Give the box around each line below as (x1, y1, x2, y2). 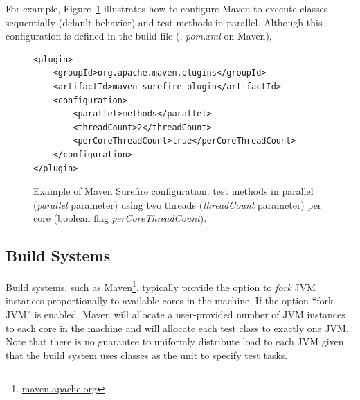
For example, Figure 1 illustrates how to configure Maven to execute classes (6, 1, 328, 15)
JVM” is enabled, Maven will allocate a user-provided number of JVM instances (6, 306, 345, 321)
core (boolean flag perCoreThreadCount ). (33, 211, 207, 225)
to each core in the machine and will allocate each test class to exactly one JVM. (6, 320, 349, 335)
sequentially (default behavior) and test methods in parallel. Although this (6, 15, 323, 29)
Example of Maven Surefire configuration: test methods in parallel (33, 184, 314, 198)
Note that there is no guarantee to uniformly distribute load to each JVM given (6, 334, 344, 349)
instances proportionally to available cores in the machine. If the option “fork (6, 293, 334, 308)
